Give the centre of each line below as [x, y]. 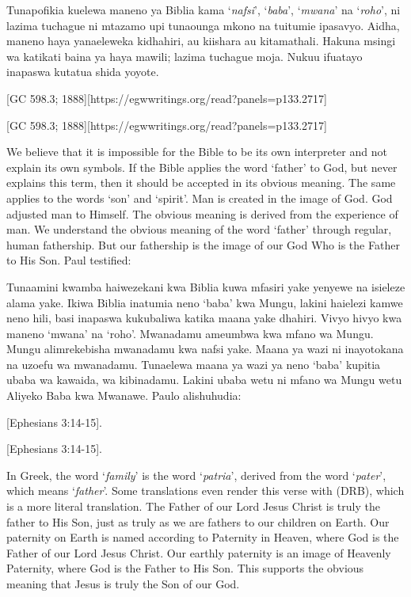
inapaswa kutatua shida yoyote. [83, 72]
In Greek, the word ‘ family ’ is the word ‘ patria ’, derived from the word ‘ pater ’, [196, 475]
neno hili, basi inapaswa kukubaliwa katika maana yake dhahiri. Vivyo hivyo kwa [204, 318]
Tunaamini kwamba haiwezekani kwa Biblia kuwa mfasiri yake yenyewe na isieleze [206, 286]
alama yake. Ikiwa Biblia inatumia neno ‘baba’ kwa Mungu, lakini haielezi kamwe [205, 302]
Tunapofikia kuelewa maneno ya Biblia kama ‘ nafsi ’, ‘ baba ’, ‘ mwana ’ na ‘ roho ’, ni [204, 10]
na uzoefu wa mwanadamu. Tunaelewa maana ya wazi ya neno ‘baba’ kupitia [194, 364]
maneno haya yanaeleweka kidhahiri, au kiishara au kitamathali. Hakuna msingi [201, 41]
